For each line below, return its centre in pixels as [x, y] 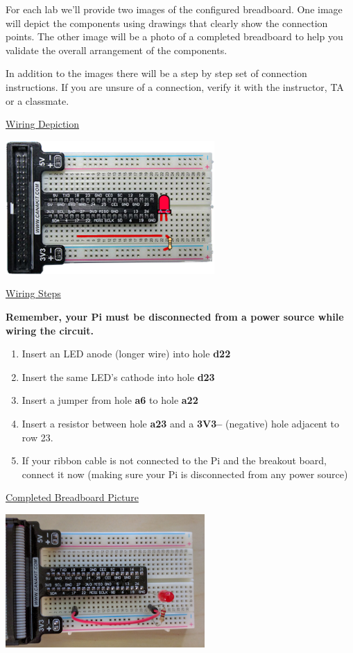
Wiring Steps [33, 293]
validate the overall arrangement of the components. [117, 50]
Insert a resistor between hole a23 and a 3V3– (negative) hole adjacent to [181, 423]
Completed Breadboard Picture [72, 497]
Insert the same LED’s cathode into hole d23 [118, 376]
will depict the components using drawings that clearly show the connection [167, 23]
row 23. [37, 437]
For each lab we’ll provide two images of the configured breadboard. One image [174, 9]
